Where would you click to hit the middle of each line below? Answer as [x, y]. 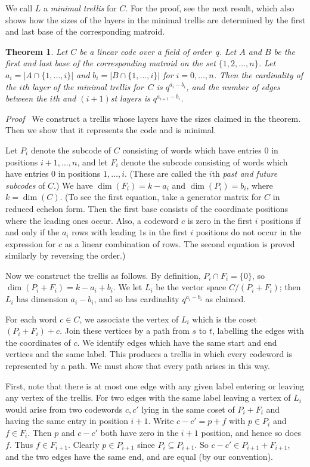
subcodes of [25, 185]
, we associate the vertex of [129, 319]
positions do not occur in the [249, 232]
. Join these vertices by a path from [125, 331]
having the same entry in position [67, 421]
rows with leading [104, 232]
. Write [161, 421]
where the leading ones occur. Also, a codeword [92, 220]
